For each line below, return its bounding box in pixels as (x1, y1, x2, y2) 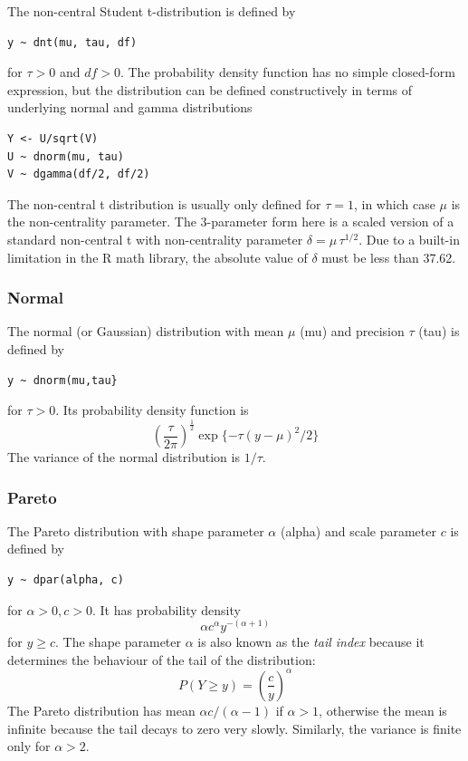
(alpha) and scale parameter (280, 521, 436, 540)
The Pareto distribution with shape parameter (7, 521, 264, 540)
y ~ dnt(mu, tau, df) (7, 35, 138, 49)
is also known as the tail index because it (197, 632, 425, 651)
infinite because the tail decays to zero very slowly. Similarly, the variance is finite (7, 718, 462, 737)
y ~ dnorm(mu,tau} (7, 373, 118, 387)
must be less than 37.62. (321, 247, 456, 266)
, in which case (353, 194, 435, 213)
